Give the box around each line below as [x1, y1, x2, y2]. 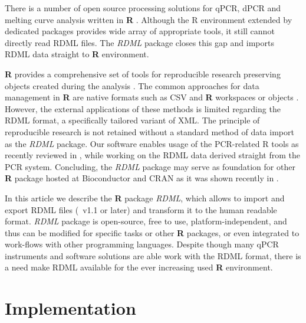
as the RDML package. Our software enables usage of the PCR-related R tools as [5, 137, 299, 149]
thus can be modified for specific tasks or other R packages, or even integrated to [5, 226, 300, 239]
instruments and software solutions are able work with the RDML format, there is [5, 249, 301, 262]
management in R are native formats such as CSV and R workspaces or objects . [5, 91, 299, 103]
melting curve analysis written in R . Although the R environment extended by [5, 13, 292, 25]
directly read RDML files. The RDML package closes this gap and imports [5, 36, 274, 48]
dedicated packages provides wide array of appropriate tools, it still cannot [5, 25, 275, 37]
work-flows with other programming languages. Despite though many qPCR [5, 238, 279, 250]
